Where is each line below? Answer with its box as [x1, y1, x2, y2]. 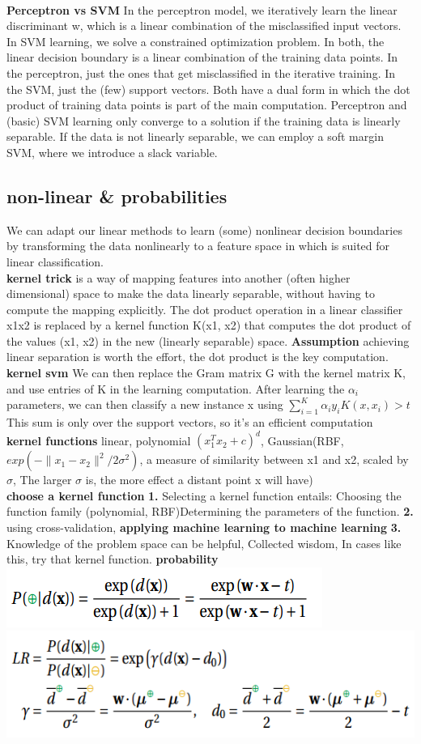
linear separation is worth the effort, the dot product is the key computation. [6, 348, 389, 365]
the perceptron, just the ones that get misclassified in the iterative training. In [6, 64, 396, 81]
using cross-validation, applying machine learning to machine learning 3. [6, 518, 402, 535]
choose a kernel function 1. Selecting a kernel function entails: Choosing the [6, 487, 402, 504]
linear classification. [6, 253, 104, 270]
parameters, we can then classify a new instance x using [6, 396, 283, 413]
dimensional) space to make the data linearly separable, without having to [6, 285, 375, 302]
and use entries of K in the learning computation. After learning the [6, 380, 345, 397]
